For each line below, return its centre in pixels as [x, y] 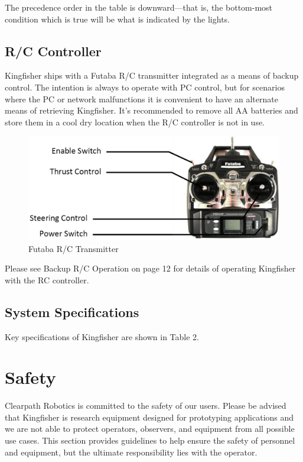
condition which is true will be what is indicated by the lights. [118, 19]
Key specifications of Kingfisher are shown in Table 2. [102, 336]
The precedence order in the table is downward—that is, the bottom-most [139, 7]
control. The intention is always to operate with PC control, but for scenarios [145, 87]
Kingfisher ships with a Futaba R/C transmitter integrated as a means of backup [152, 75]
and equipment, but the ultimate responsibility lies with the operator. [131, 452]
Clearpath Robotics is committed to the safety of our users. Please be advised [146, 406]
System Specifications [72, 311]
